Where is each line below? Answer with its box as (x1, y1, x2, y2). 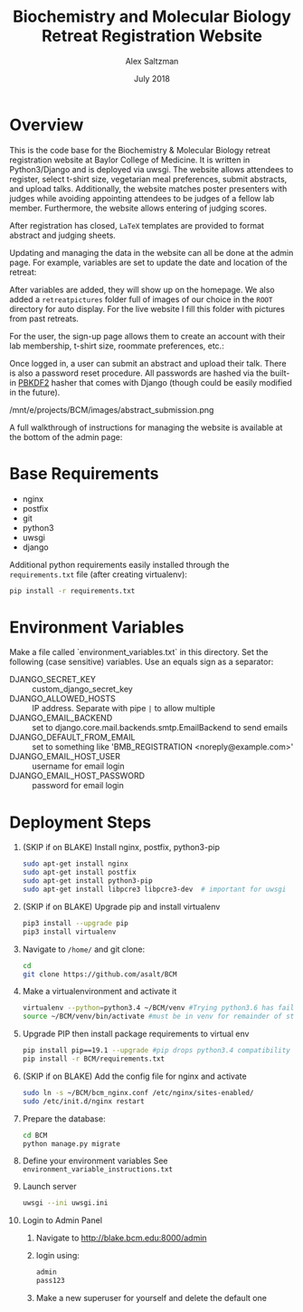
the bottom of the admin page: (9, 431, 123, 442)
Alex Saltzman (125, 55, 179, 66)
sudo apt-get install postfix (22, 868, 137, 877)
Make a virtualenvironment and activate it (22, 986, 177, 997)
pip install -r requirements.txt (9, 586, 136, 595)
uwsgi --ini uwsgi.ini (22, 1199, 109, 1208)
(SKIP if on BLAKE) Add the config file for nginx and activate (22, 1071, 247, 1082)
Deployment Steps (9, 812, 152, 832)
